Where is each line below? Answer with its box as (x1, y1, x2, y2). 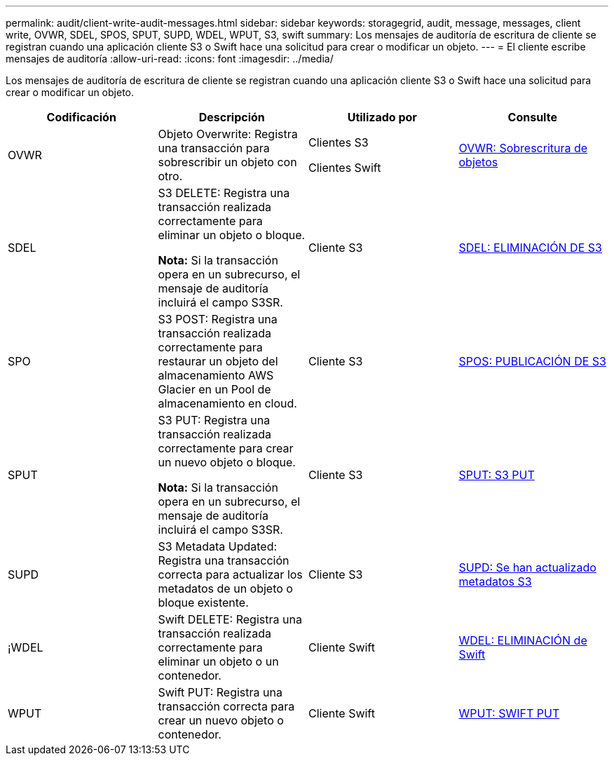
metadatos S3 (458, 574, 532, 588)
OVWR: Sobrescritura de (458, 141, 588, 155)
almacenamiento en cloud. (158, 396, 297, 410)
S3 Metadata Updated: (158, 539, 278, 553)
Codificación (46, 110, 116, 124)
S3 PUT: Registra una (158, 413, 271, 427)
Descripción (198, 110, 265, 124)
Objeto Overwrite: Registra (158, 127, 298, 141)
